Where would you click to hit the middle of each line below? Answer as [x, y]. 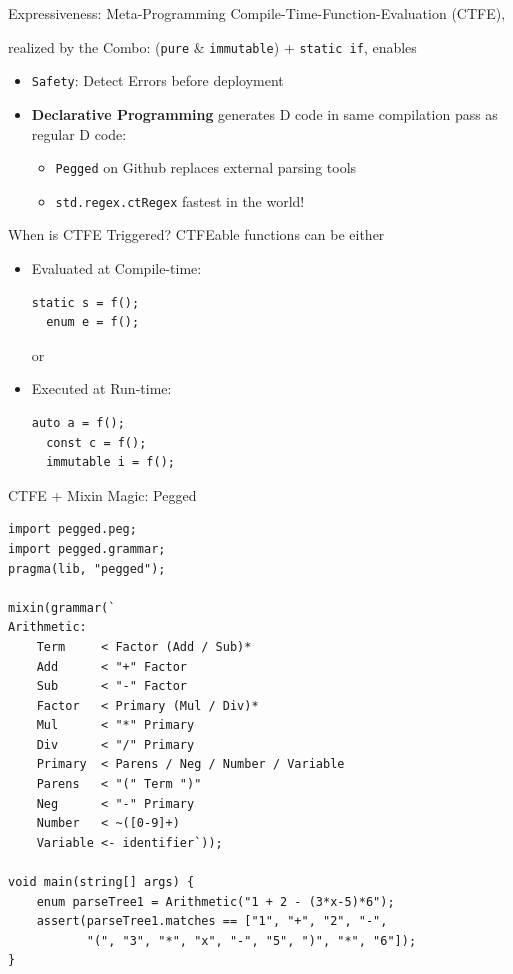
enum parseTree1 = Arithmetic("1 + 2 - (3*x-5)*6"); [215, 901]
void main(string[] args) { [101, 882]
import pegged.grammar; [87, 548]
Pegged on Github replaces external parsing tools [206, 167]
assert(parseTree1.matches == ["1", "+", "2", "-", [212, 921]
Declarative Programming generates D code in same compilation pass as [264, 113]
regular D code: [79, 133]
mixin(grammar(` [62, 607]
